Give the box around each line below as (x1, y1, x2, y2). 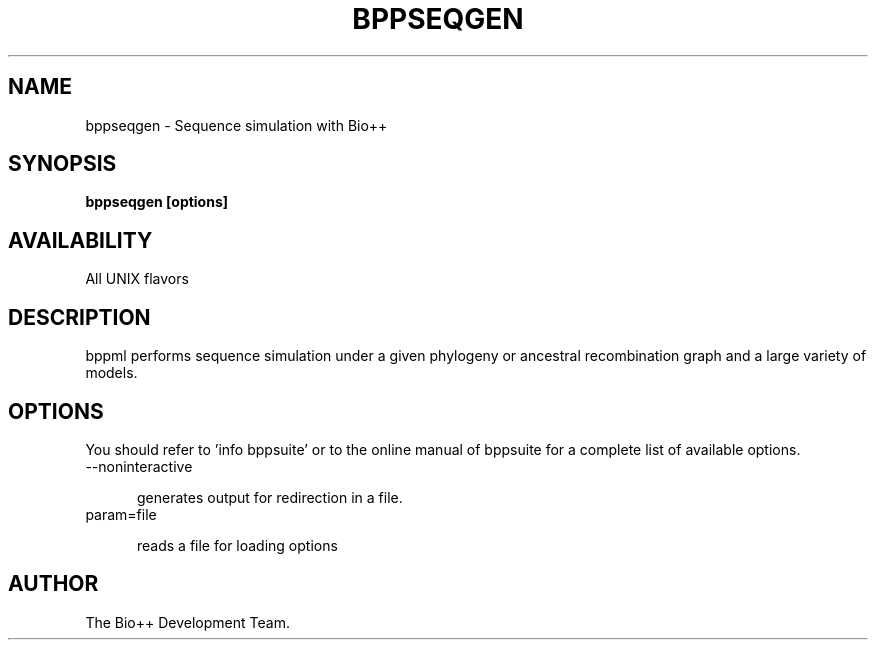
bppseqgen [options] (85, 193, 229, 211)
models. (85, 364, 138, 382)
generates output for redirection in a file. (137, 488, 403, 506)
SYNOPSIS (8, 151, 117, 177)
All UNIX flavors (85, 270, 189, 288)
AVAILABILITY (8, 227, 153, 253)
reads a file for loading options (137, 536, 338, 554)
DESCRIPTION (8, 304, 151, 330)
